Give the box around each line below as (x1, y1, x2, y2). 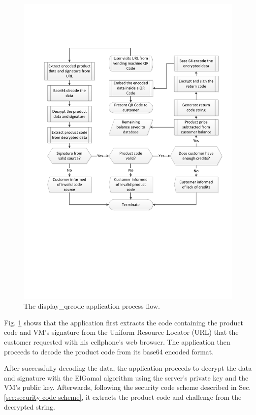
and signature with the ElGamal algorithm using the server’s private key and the (4, 372, 249, 383)
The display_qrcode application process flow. (24, 301, 160, 311)
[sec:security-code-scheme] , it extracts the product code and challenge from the (4, 392, 242, 402)
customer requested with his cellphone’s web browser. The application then (4, 337, 230, 347)
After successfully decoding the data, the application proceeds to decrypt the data (4, 363, 252, 373)
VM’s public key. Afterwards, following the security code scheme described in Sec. (4, 382, 251, 392)
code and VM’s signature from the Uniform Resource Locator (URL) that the (4, 327, 239, 337)
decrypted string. (4, 401, 56, 412)
